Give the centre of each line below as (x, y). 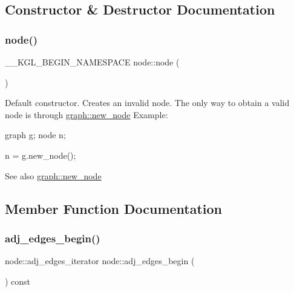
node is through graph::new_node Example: (87, 114)
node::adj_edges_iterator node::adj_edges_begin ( (100, 261)
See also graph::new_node (53, 175)
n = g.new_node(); (41, 155)
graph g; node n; (35, 135)
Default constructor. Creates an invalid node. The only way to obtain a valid (147, 103)
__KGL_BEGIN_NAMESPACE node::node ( (92, 62)
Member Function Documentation (114, 208)
